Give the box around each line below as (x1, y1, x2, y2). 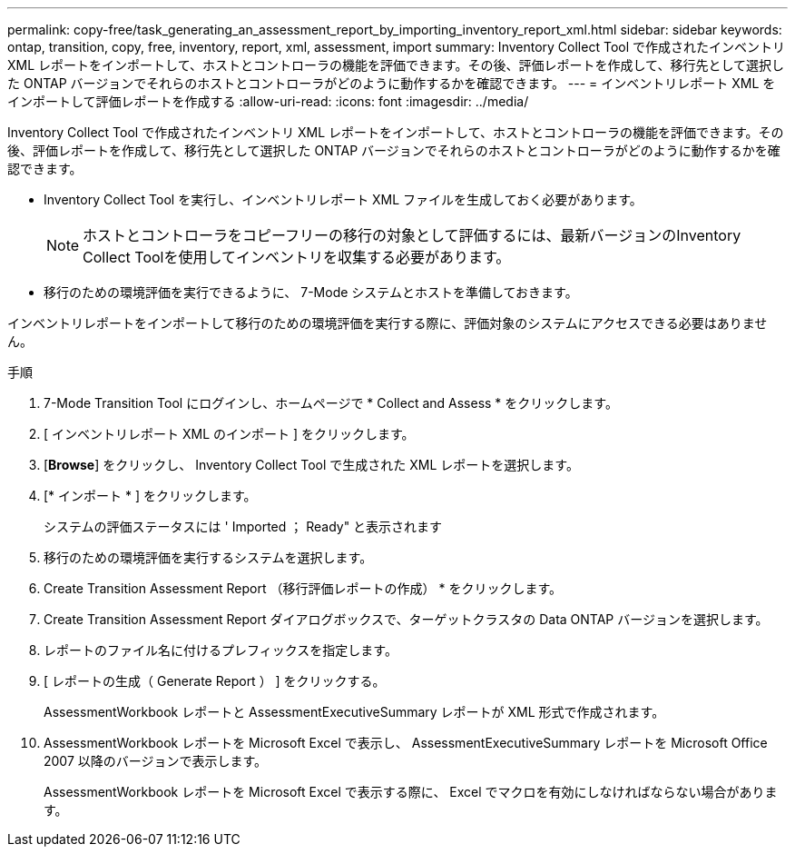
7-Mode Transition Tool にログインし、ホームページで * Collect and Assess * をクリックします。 (44, 395, 618, 411)
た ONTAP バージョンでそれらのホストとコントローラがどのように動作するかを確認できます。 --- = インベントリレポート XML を (7, 75, 776, 91)
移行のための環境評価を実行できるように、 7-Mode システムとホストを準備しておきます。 (44, 284, 578, 300)
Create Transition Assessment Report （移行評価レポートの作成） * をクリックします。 (44, 581, 562, 596)
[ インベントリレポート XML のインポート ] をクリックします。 (44, 426, 415, 442)
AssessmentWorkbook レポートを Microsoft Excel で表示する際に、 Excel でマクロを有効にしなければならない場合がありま (44, 784, 778, 799)
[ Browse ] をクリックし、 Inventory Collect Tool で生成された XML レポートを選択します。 (44, 457, 579, 472)
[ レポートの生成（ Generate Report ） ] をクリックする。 (44, 673, 386, 689)
